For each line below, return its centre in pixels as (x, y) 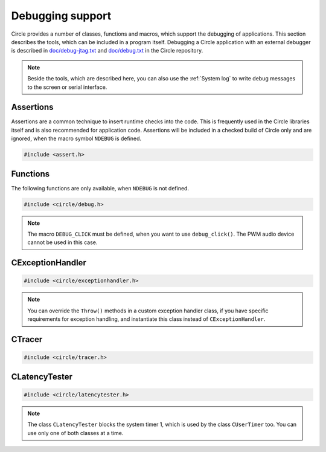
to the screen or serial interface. (67, 87)
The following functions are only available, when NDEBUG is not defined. (100, 188)
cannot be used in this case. (62, 242)
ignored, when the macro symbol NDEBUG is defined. (76, 138)
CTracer (27, 339)
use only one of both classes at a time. (75, 433)
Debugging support (61, 16)
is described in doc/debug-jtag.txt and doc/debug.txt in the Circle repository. (107, 51)
